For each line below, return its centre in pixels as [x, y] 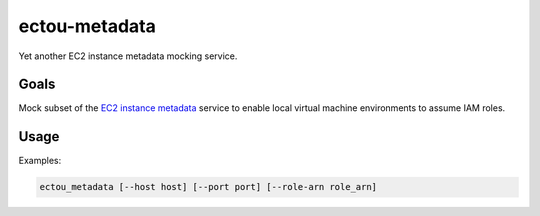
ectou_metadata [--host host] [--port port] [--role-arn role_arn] [208, 187]
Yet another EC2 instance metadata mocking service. [128, 56]
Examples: [40, 161]
